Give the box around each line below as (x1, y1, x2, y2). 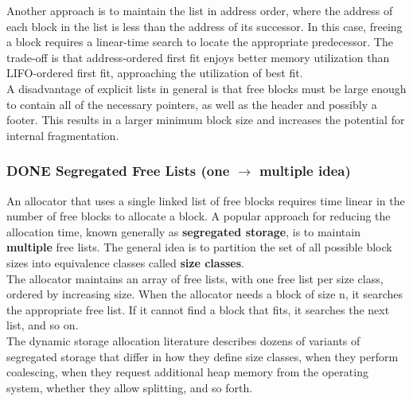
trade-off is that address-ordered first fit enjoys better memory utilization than (6, 49, 390, 65)
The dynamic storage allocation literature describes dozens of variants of (6, 332, 360, 348)
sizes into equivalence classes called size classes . (6, 254, 244, 271)
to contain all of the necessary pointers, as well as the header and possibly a (6, 95, 377, 112)
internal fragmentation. (6, 127, 119, 143)
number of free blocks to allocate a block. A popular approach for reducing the (6, 208, 391, 224)
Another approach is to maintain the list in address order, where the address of (6, 2, 393, 18)
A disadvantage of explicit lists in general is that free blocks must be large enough (6, 80, 407, 96)
